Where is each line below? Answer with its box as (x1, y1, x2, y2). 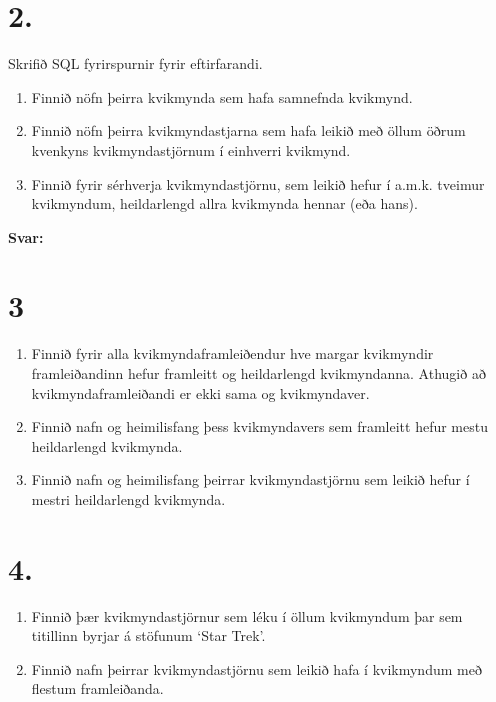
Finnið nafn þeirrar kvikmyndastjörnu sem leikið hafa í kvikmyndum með (31, 658, 482, 679)
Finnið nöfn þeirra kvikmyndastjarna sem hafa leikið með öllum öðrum (31, 120, 466, 141)
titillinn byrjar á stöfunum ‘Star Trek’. (31, 625, 266, 646)
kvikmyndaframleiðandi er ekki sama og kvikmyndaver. (31, 382, 370, 403)
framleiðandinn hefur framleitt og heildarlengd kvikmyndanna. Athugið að (31, 363, 486, 383)
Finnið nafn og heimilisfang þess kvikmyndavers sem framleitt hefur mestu (31, 416, 488, 437)
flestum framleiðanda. (31, 678, 164, 699)
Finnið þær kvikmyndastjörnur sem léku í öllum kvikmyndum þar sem (31, 605, 463, 626)
